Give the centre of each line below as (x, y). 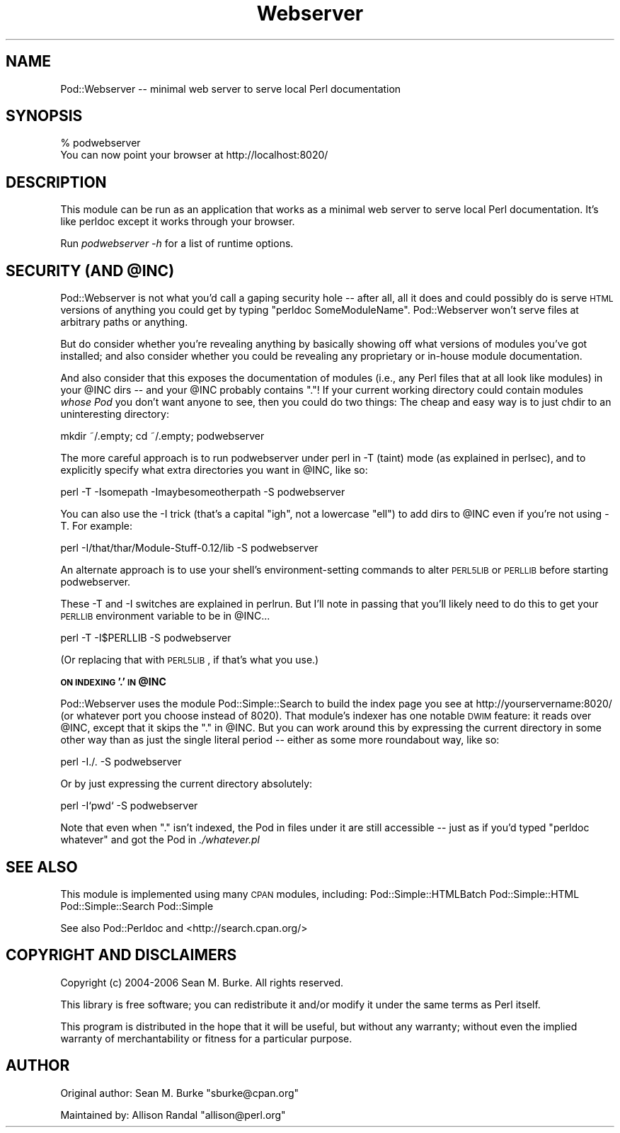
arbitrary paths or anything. (124, 322)
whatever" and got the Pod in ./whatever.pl (160, 840)
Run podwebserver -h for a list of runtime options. (177, 244)
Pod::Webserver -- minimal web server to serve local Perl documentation (231, 89)
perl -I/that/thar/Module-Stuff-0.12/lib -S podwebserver (189, 548)
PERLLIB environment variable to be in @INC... (165, 616)
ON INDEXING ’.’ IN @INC (113, 682)
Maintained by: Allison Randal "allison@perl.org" (173, 1115)
